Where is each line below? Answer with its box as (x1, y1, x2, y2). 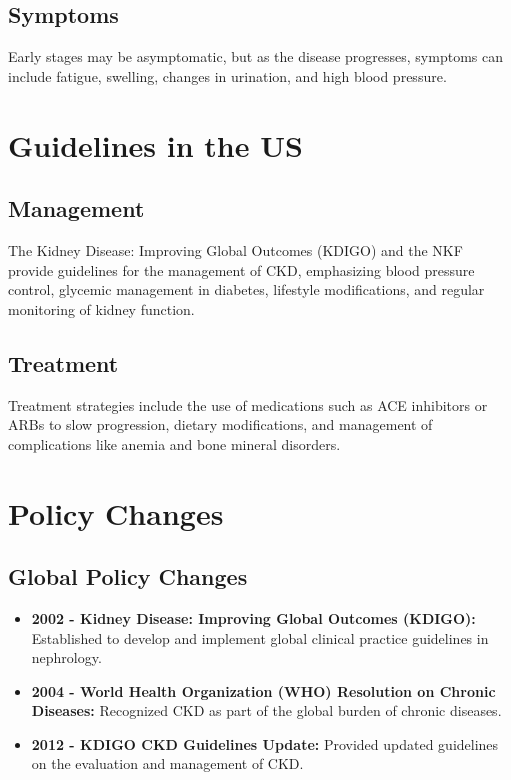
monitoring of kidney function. (8, 298, 195, 319)
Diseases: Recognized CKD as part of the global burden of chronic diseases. (31, 700, 502, 721)
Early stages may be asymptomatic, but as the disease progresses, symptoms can (8, 46, 503, 67)
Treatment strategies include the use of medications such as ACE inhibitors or (8, 394, 488, 415)
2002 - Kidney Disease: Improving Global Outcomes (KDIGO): (31, 607, 476, 628)
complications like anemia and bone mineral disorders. (8, 433, 341, 454)
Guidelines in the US (8, 124, 303, 165)
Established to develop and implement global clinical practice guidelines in (31, 627, 489, 648)
